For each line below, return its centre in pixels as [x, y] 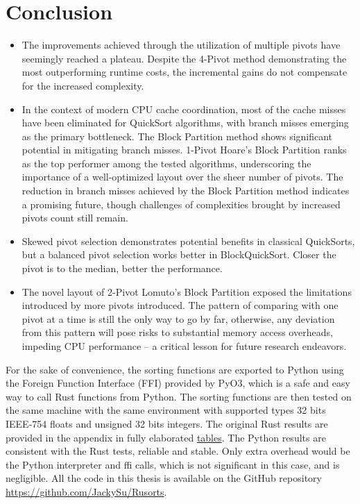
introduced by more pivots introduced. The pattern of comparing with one [180, 305]
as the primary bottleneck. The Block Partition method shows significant [177, 136]
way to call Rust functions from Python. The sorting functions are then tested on [179, 396]
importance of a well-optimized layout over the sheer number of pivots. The [182, 177]
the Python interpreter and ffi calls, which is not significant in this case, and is [173, 464]
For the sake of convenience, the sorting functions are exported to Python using [175, 369]
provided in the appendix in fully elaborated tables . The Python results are [166, 437]
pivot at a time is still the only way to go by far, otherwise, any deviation [178, 318]
